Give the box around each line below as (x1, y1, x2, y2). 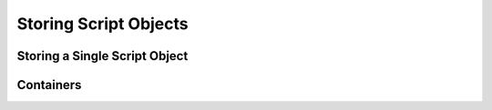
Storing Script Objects (16, 14, 189, 34)
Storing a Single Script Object (16, 48, 189, 64)
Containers (16, 77, 82, 93)
